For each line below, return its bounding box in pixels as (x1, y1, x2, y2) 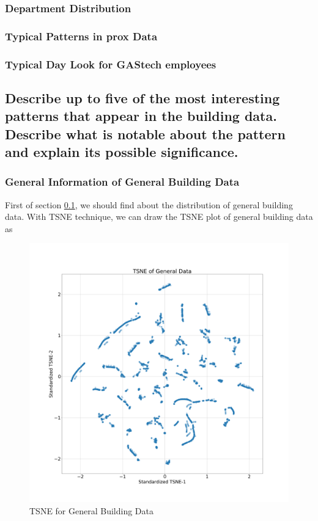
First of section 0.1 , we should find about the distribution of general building (5, 198, 293, 211)
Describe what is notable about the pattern (5, 124, 286, 143)
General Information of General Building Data (5, 174, 240, 189)
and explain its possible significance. (5, 142, 239, 161)
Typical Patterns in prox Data (5, 28, 158, 43)
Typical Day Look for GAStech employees (5, 56, 216, 71)
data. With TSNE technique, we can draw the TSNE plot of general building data (5, 210, 313, 223)
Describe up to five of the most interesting (5, 88, 280, 107)
